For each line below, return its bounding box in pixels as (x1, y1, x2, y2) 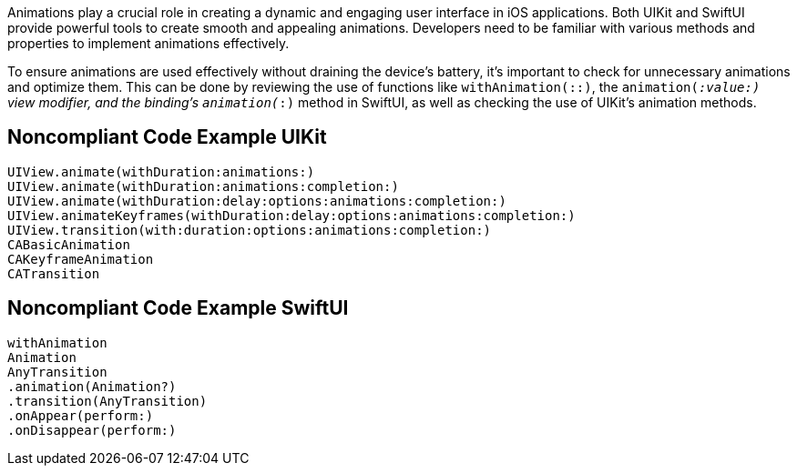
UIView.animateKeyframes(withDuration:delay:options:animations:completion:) (7, 207, 576, 223)
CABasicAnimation (7, 236, 130, 252)
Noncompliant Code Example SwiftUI (7, 297, 349, 320)
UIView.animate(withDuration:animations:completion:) (7, 178, 399, 194)
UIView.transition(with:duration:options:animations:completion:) (7, 222, 492, 237)
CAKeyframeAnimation (7, 251, 154, 267)
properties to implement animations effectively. (7, 35, 290, 51)
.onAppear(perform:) (7, 408, 154, 423)
